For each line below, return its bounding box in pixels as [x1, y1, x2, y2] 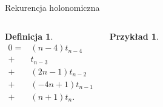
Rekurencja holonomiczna [5, 1, 100, 13]
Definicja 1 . [5, 29, 53, 42]
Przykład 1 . [109, 29, 159, 42]
